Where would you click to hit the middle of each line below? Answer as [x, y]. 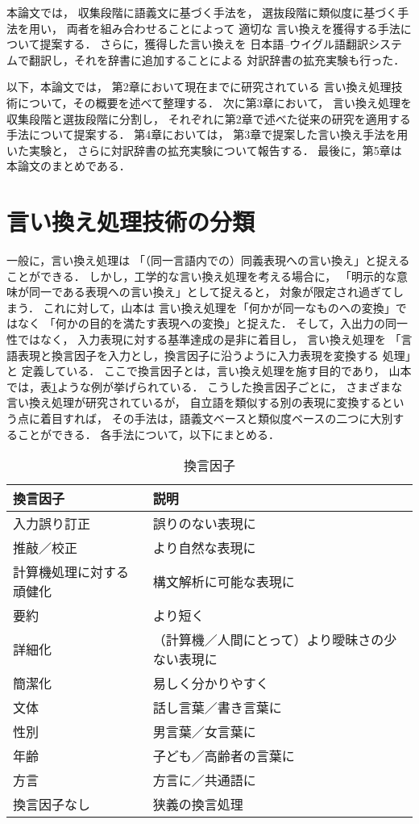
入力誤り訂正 [52, 524]
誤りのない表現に [204, 524]
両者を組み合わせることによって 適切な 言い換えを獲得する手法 [233, 28]
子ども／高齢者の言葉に [224, 756]
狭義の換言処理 [198, 805]
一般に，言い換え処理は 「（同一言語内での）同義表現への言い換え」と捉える [208, 260]
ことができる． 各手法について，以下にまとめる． [148, 434]
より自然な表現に [204, 548]
